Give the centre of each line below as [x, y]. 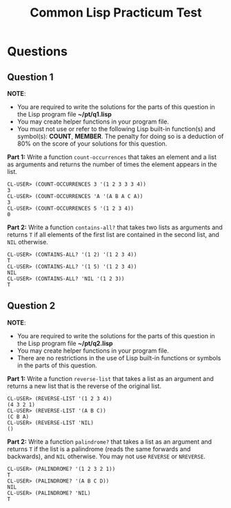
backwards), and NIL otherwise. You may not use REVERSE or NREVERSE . [106, 456]
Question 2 [31, 306]
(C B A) [18, 417]
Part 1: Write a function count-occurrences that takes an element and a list [112, 157]
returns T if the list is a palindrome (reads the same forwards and [99, 449]
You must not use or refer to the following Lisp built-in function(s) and [116, 129]
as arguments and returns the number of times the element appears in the [112, 164]
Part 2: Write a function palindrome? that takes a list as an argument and [110, 441]
